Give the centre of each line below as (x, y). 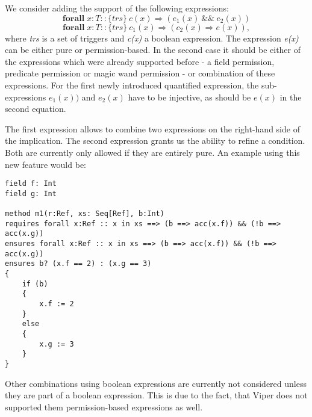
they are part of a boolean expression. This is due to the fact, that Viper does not (156, 395)
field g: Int (31, 193)
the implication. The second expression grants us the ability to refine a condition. (155, 141)
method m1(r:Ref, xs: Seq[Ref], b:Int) (85, 214)
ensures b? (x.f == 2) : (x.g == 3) (78, 264)
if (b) (35, 284)
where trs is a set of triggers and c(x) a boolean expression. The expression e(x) (152, 38)
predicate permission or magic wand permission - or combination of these (140, 73)
